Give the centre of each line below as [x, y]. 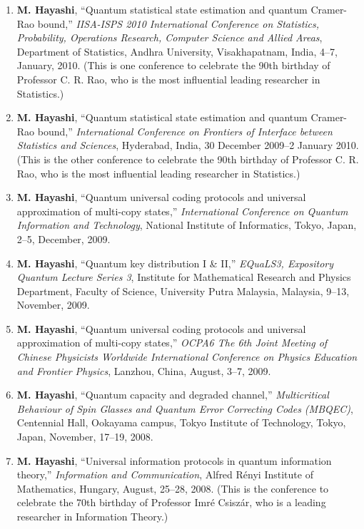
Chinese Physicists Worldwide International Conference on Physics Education [187, 357]
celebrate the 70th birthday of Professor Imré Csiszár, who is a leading [171, 502]
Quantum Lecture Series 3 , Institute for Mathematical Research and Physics [184, 277]
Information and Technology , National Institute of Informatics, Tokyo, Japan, [187, 225]
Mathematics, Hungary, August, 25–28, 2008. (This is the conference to [173, 488]
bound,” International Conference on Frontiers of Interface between [185, 131]
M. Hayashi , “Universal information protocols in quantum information [174, 460]
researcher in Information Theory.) [92, 516]
